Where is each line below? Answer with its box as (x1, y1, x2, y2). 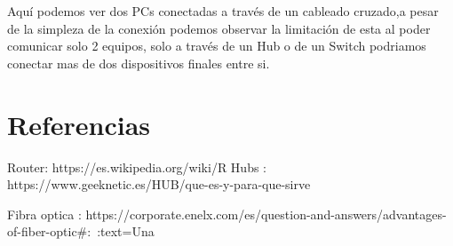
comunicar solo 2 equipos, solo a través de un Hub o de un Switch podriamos (7, 36, 426, 55)
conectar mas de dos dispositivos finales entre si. (7, 53, 270, 72)
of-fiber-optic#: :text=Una (7, 222, 155, 241)
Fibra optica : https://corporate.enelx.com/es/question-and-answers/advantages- (7, 204, 447, 223)
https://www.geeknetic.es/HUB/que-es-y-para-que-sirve (7, 175, 311, 194)
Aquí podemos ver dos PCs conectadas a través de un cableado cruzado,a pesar (7, 2, 439, 20)
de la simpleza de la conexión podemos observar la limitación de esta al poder (7, 19, 431, 37)
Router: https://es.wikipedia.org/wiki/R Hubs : (7, 157, 267, 176)
